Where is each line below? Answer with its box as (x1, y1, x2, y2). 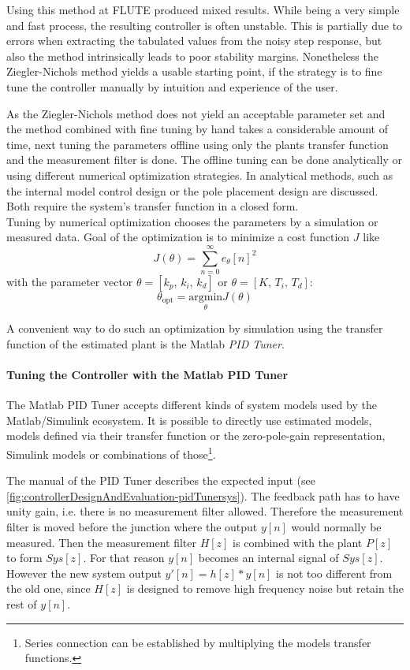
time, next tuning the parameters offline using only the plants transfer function (6, 136, 389, 152)
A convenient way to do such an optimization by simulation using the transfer (6, 320, 383, 337)
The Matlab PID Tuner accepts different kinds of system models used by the (6, 396, 377, 413)
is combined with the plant (233, 534, 363, 550)
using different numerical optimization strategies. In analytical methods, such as (6, 166, 393, 183)
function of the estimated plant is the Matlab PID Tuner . (6, 335, 285, 352)
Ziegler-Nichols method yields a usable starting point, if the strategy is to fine (6, 63, 382, 80)
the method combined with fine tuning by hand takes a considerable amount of (6, 121, 388, 137)
